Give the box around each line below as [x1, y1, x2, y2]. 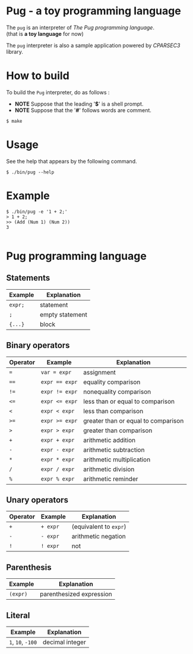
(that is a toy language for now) [6, 30, 84, 37]
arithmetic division [83, 465, 135, 473]
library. [6, 48, 24, 55]
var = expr [40, 368, 72, 376]
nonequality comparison [83, 388, 151, 396]
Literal [6, 610, 30, 621]
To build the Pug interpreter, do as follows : [6, 88, 110, 96]
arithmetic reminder [83, 475, 138, 483]
